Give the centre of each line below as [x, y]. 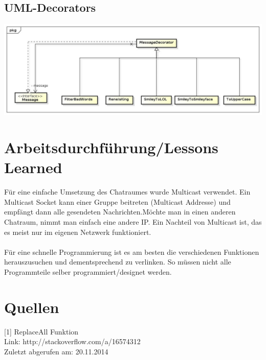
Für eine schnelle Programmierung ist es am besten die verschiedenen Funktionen [132, 251]
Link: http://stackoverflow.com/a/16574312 [72, 341]
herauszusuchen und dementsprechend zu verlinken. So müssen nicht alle [118, 262]
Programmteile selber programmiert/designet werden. [88, 272]
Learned [33, 167]
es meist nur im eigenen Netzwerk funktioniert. [78, 232]
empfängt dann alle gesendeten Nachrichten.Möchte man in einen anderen [120, 212]
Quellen [32, 307]
